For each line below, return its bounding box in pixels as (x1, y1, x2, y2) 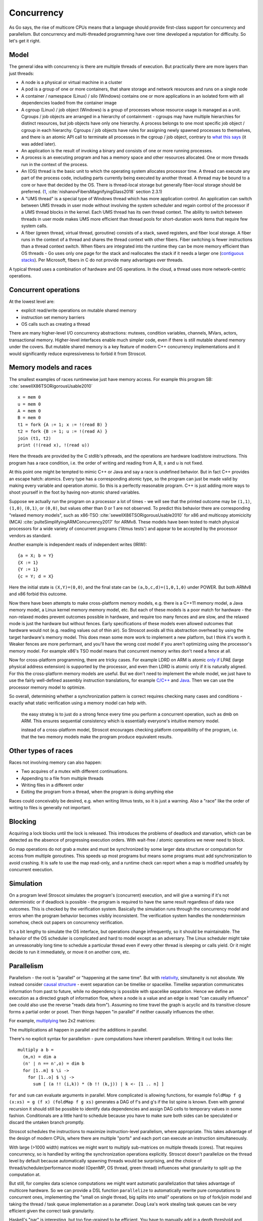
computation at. (9, 1172, 41, 1178)
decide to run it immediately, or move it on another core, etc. (9, 949, 131, 955)
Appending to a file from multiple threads (21, 775, 104, 781)
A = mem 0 (18, 408, 41, 414)
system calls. (21, 223, 48, 229)
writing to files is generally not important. (9, 805, 92, 811)
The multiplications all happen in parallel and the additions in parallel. (9, 1027, 148, 1032)
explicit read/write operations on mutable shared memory (21, 308, 136, 314)
